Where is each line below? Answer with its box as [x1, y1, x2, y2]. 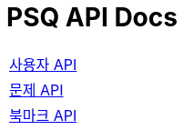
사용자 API [9, 55, 77, 74]
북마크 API [9, 105, 77, 125]
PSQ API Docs [6, 2, 178, 33]
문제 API [9, 80, 64, 99]
